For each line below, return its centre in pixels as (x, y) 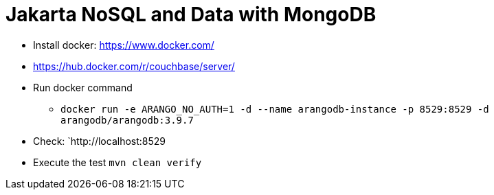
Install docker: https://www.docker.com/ (124, 45)
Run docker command (83, 87)
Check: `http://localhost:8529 (100, 141)
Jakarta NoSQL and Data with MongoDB (191, 14)
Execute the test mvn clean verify (117, 162)
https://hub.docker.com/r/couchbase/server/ (134, 66)
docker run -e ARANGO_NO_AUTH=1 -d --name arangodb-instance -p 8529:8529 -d (275, 109)
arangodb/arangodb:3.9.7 (127, 120)
